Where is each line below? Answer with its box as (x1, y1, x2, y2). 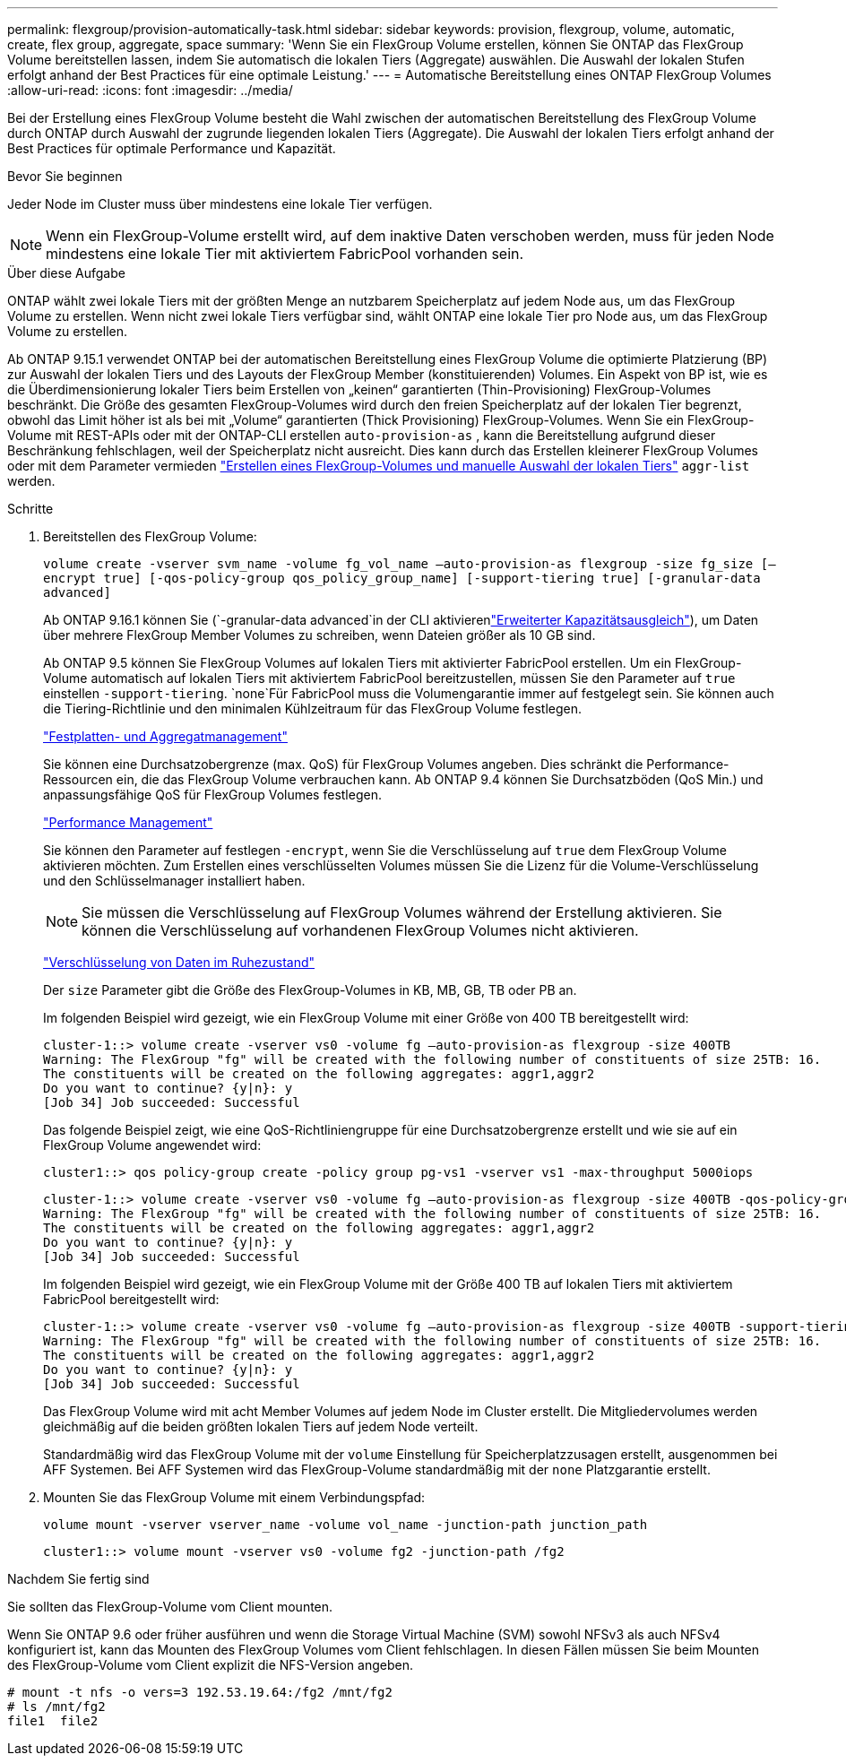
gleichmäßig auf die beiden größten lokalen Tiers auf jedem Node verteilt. (43, 1419, 479, 1434)
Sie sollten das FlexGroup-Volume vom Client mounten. (7, 1599, 333, 1614)
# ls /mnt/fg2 (7, 1699, 106, 1714)
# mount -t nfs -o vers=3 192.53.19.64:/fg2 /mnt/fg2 (7, 1685, 393, 1699)
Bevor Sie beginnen (7, 169, 123, 184)
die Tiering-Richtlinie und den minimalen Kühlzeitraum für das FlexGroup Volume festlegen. (43, 701, 583, 716)
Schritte (7, 501, 54, 516)
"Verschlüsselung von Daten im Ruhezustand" (43, 955, 315, 970)
